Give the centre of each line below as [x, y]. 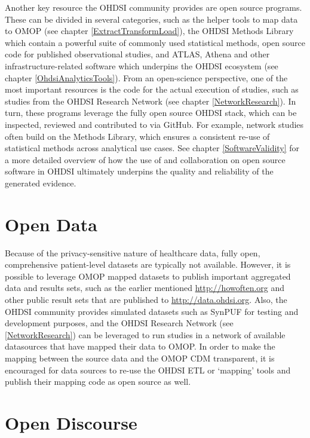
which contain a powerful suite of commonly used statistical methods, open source [155, 42]
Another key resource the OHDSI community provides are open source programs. [154, 7]
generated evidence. [41, 183]
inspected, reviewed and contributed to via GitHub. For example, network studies [154, 124]
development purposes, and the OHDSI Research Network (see [119, 323]
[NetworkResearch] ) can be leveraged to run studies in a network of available [145, 334]
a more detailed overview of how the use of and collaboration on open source [145, 159]
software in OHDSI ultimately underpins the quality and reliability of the [139, 171]
